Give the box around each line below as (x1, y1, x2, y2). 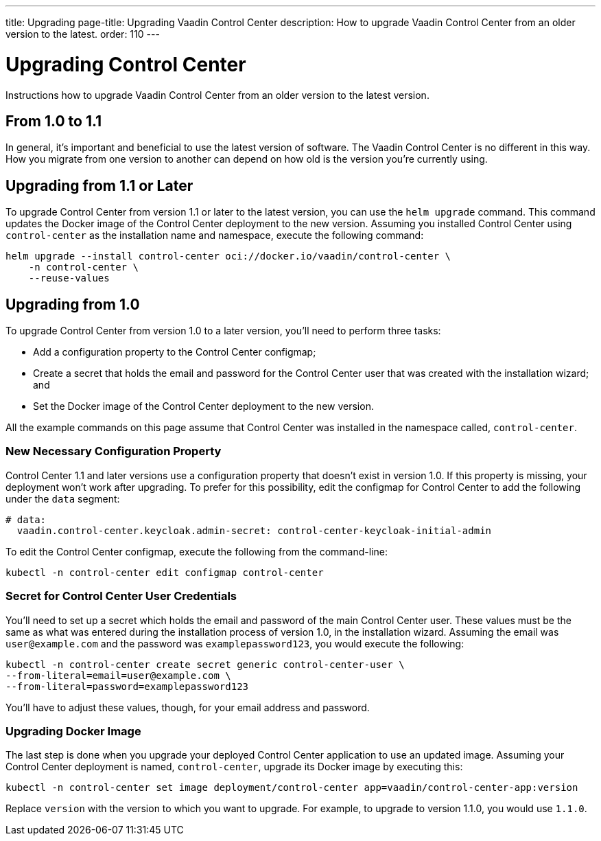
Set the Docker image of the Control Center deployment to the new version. (33, 400, 374, 413)
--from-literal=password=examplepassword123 (5, 680, 249, 692)
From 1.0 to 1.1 (5, 112, 102, 130)
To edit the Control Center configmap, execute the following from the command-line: (5, 545, 388, 557)
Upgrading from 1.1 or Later (5, 176, 193, 194)
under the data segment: (5, 492, 120, 505)
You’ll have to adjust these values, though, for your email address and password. (5, 701, 370, 713)
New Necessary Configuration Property (5, 444, 222, 459)
